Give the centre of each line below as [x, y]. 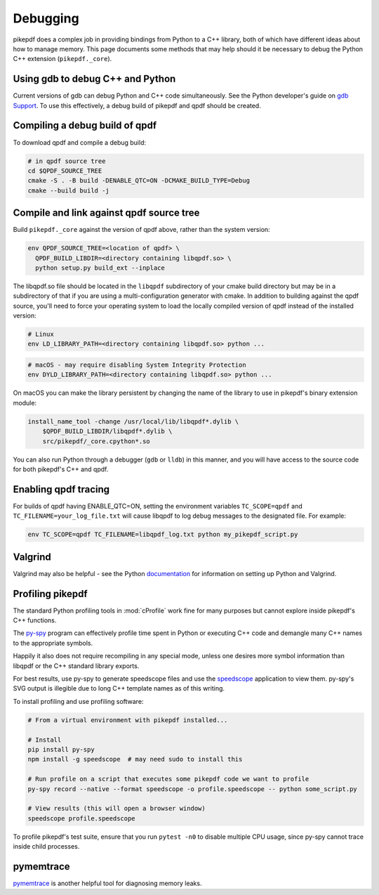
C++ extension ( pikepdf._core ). [62, 59]
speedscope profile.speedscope [82, 818]
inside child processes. [46, 847]
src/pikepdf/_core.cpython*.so [96, 441]
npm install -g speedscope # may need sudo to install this [135, 759]
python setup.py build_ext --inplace [100, 268]
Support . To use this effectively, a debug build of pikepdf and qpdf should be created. [137, 105]
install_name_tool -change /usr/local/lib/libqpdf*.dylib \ [133, 421]
